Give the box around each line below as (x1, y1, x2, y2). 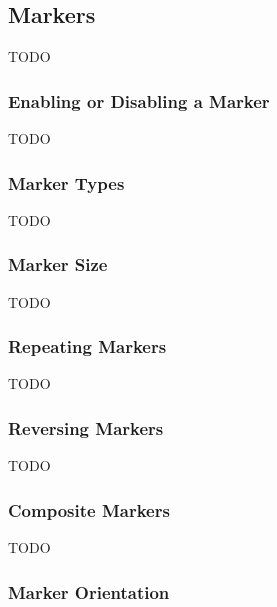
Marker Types (8, 170, 125, 195)
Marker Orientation (8, 579, 170, 604)
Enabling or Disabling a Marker (8, 88, 270, 113)
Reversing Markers (8, 415, 164, 440)
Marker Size (8, 252, 108, 277)
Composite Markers (8, 497, 170, 522)
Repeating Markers (8, 334, 167, 359)
